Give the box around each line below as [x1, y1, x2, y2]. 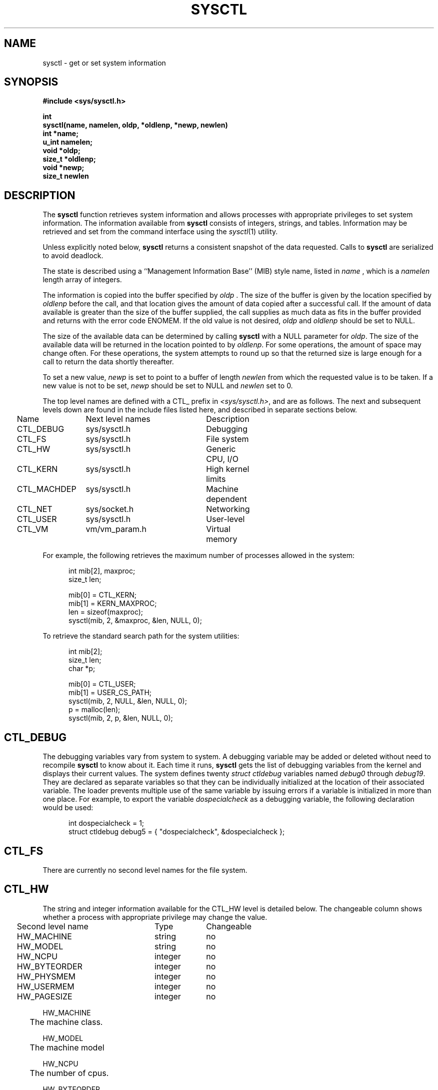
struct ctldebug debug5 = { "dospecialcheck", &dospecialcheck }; [68, 827, 285, 836]
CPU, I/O [206, 454, 238, 464]
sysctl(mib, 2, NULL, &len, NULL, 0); [68, 697, 187, 706]
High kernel [206, 464, 249, 474]
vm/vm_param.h [85, 524, 147, 534]
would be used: [42, 803, 93, 812]
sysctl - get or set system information [42, 58, 166, 67]
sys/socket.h [85, 504, 134, 514]
